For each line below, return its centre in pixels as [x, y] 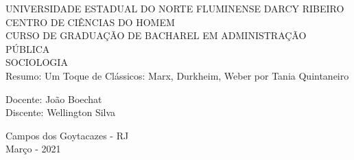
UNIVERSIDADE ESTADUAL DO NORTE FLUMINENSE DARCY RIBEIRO [175, 8]
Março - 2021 [33, 149]
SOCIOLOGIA [37, 62]
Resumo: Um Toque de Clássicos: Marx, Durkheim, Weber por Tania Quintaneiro [177, 75]
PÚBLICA [28, 48]
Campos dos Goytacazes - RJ [67, 135]
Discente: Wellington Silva [61, 112]
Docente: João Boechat [54, 99]
